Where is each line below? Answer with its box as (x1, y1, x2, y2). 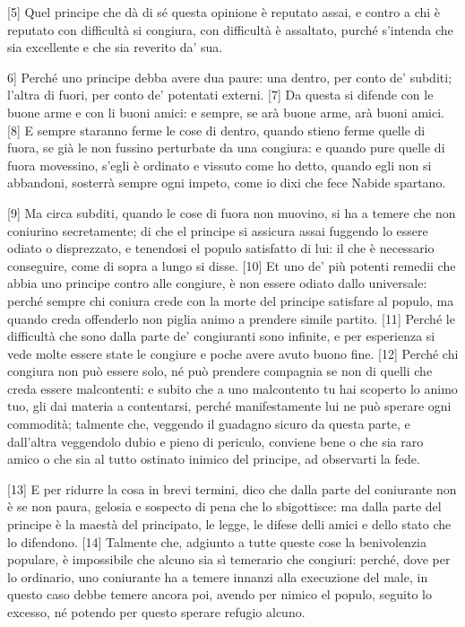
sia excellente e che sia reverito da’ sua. (7, 38, 223, 57)
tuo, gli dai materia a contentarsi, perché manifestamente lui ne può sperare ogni (7, 396, 452, 415)
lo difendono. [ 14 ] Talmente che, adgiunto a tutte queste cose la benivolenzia (7, 532, 427, 551)
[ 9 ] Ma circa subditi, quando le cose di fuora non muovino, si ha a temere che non (7, 203, 456, 222)
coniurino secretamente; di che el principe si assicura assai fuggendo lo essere (7, 221, 428, 239)
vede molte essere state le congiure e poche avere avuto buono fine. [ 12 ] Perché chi (7, 344, 459, 362)
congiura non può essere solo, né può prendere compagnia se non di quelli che (7, 361, 433, 380)
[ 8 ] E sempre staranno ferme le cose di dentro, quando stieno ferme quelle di (7, 120, 426, 139)
